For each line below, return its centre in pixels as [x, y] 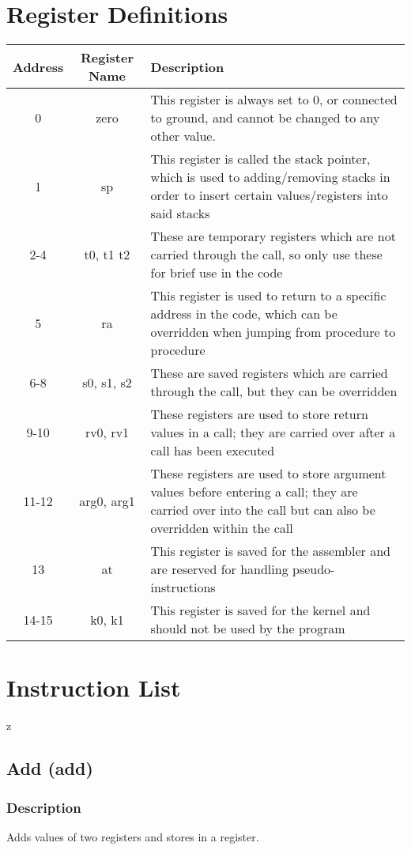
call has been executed [213, 451]
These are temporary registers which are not [273, 236]
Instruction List [94, 688]
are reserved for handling [219, 569]
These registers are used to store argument [268, 474]
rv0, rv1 [107, 433]
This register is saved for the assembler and [270, 551]
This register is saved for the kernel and [260, 610]
